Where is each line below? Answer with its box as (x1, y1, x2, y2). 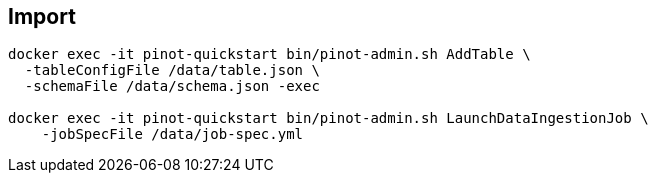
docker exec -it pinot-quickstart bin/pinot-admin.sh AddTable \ (8, 46, 531, 63)
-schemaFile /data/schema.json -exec (24, 78, 320, 95)
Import (8, 4, 76, 29)
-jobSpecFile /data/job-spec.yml (41, 126, 304, 143)
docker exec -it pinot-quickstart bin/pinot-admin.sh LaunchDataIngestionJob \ (8, 110, 649, 127)
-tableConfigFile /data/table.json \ (24, 62, 320, 79)
